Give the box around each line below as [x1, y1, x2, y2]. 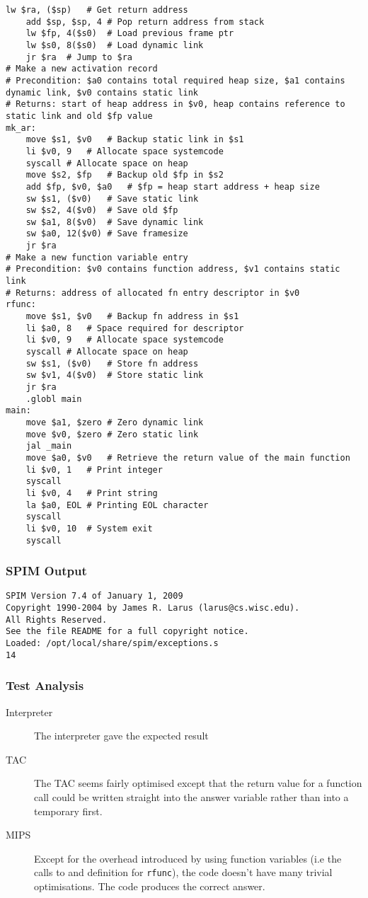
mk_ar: [6, 122, 36, 133]
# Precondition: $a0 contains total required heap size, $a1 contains [6, 75, 345, 86]
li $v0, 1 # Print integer [25, 464, 163, 475]
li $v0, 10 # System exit [25, 523, 153, 534]
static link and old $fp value [6, 110, 153, 121]
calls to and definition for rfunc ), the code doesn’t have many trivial [34, 865, 333, 880]
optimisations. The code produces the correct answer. [34, 878, 265, 893]
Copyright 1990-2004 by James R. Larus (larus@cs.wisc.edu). [6, 603, 300, 614]
